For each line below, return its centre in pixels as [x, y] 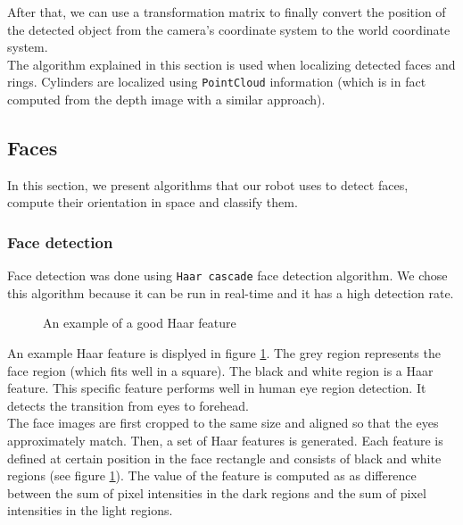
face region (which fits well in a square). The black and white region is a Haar [220, 370]
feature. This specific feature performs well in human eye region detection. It [217, 388]
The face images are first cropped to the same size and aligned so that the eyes [223, 423]
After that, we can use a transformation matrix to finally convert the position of [227, 12]
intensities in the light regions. [90, 510]
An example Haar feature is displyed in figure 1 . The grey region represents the [224, 353]
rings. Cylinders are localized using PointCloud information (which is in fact [217, 82]
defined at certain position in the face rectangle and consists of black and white [224, 458]
